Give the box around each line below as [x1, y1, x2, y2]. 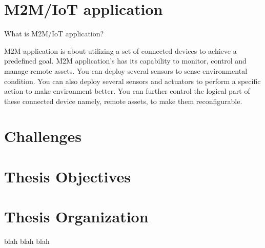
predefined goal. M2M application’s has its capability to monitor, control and [4, 55, 247, 66]
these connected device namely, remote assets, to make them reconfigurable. [4, 95, 242, 106]
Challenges [4, 126, 81, 147]
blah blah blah [4, 236, 50, 246]
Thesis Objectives [4, 166, 131, 187]
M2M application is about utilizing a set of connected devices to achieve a [4, 45, 237, 56]
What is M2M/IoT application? [4, 28, 104, 39]
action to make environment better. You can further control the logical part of [4, 86, 250, 96]
